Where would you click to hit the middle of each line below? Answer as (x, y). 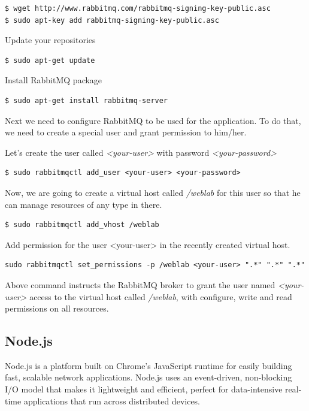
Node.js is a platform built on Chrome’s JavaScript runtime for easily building (149, 365)
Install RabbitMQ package (54, 80)
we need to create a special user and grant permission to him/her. (126, 132)
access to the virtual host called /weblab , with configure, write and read (161, 296)
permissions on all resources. (57, 308)
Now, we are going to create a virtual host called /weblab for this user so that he (153, 192)
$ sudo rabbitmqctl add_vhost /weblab (82, 225)
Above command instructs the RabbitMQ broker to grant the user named (140, 284)
